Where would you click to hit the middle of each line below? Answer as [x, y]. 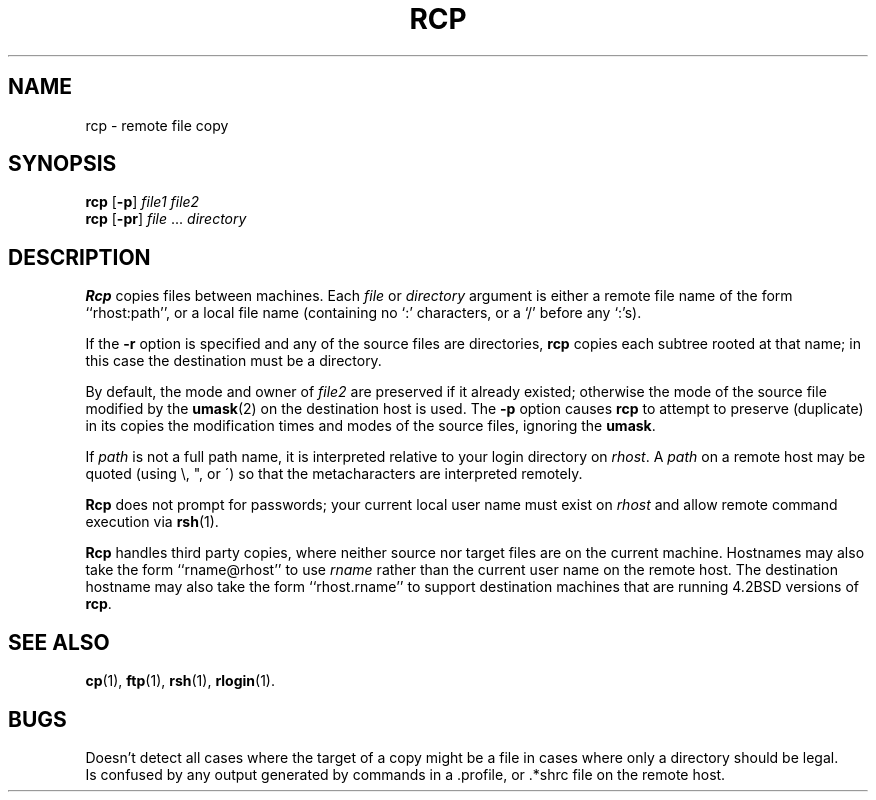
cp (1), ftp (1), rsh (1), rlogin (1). [180, 681]
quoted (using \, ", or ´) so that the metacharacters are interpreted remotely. [334, 474]
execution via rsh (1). [152, 522]
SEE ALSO [59, 642]
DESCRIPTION [79, 257]
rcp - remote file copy [157, 125]
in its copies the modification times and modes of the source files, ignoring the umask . [370, 426]
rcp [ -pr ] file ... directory [166, 219]
